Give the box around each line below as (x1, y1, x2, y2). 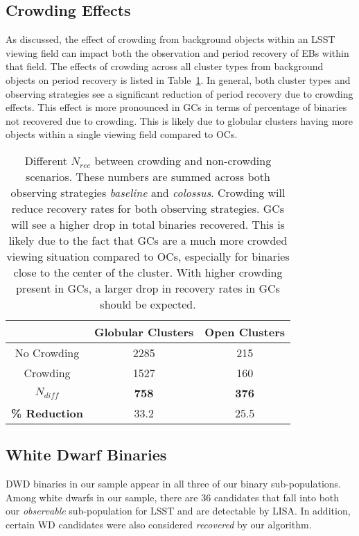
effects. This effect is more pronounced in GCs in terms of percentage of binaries (6, 100, 347, 114)
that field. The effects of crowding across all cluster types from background (6, 59, 324, 74)
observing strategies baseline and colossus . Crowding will (10, 184, 286, 200)
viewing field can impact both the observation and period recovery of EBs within (6, 45, 349, 60)
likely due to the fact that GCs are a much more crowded (8, 232, 288, 248)
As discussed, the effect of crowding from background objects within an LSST (6, 32, 335, 46)
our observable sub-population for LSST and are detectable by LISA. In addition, (6, 503, 351, 518)
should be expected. (100, 295, 196, 312)
